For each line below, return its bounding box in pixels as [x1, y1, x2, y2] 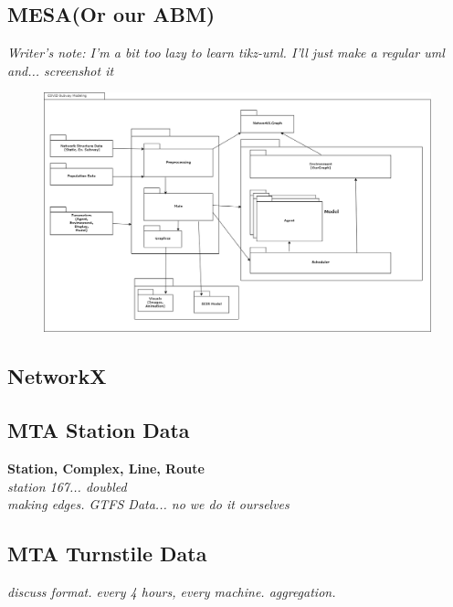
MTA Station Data [7, 416, 190, 444]
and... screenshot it [7, 60, 114, 80]
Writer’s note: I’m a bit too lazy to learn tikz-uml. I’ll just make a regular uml [7, 43, 445, 62]
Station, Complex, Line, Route [7, 459, 205, 478]
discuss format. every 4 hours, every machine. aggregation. [7, 582, 336, 602]
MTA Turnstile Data [7, 539, 207, 568]
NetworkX [7, 362, 107, 390]
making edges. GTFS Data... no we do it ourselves [7, 495, 290, 514]
